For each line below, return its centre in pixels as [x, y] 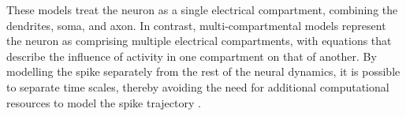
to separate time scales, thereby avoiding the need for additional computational [198, 86]
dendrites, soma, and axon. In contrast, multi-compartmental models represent [196, 25]
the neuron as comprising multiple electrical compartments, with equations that [199, 41]
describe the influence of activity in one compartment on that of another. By [192, 56]
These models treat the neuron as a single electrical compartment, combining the [202, 9]
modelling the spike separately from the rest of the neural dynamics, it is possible [203, 71]
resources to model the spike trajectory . [104, 102]
